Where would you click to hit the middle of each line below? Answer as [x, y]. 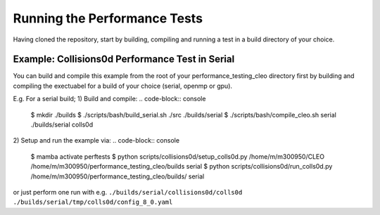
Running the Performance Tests [108, 18]
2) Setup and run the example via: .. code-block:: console [96, 141]
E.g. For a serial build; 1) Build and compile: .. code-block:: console [109, 99]
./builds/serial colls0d [62, 125]
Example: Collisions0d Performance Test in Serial [124, 59]
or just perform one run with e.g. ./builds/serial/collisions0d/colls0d [128, 192]
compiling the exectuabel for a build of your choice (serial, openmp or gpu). [122, 86]
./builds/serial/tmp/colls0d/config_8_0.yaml [93, 202]
